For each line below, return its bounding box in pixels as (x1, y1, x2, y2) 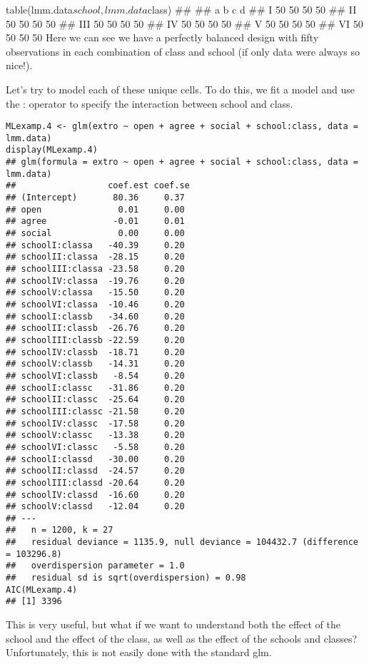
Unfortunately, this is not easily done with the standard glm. (6, 645, 272, 660)
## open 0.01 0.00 (6, 204, 185, 215)
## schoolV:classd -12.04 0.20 (6, 501, 185, 512)
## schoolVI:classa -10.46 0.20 (6, 300, 185, 310)
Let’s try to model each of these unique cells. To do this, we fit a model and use (6, 81, 355, 96)
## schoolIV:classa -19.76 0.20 (6, 275, 185, 286)
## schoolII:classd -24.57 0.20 (6, 466, 185, 476)
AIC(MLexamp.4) (6, 584, 78, 595)
